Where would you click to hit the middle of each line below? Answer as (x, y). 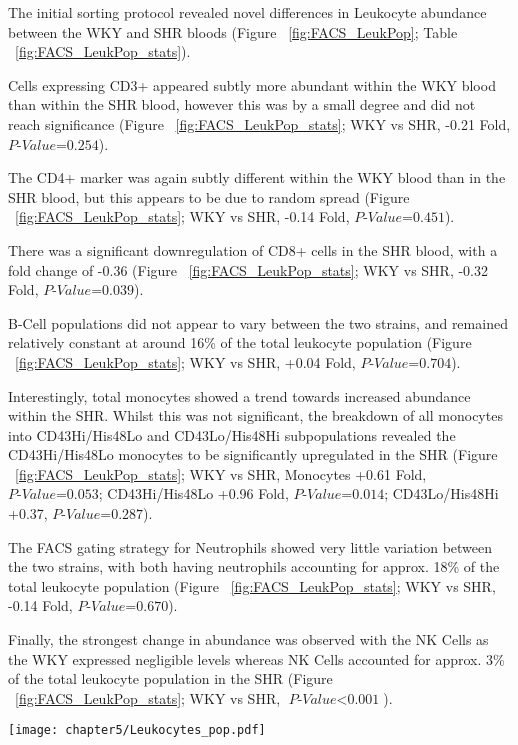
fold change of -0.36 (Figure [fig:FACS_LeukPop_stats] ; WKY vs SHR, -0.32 (248, 269)
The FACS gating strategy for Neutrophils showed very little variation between (250, 546)
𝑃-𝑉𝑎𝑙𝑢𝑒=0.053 (53, 495)
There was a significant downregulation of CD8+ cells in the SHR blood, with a (253, 249)
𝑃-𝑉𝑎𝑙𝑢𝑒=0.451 (399, 218)
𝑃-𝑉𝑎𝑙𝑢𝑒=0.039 (88, 291)
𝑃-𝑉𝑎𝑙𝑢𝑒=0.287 (98, 515)
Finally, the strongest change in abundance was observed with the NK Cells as (248, 639)
